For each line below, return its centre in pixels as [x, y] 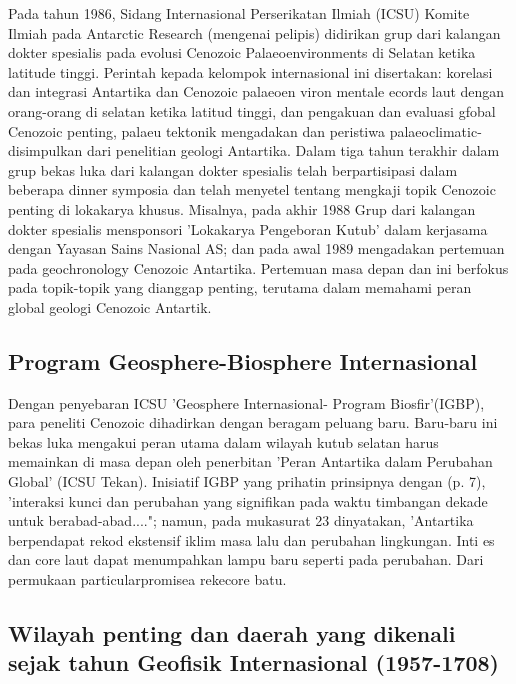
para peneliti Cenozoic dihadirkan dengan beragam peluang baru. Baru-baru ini [253, 422]
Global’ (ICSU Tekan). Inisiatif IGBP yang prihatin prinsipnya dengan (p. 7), [247, 481]
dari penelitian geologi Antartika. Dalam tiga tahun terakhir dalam [293, 150]
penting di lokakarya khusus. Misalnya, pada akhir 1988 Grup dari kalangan [242, 208]
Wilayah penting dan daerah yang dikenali [232, 633]
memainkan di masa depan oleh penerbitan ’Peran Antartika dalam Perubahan [250, 461]
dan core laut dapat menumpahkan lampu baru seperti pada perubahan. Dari [246, 559]
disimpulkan [45, 150]
